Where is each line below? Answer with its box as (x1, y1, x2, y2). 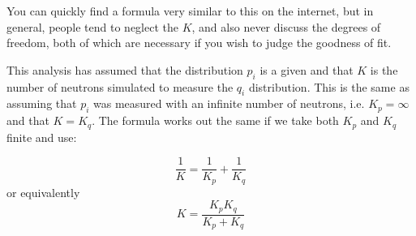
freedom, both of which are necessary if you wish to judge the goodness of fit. (6, 34, 392, 51)
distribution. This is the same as (248, 78, 410, 95)
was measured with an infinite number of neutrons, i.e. (93, 95, 365, 112)
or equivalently (6, 183, 80, 200)
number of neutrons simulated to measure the (6, 78, 234, 95)
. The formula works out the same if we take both (92, 112, 339, 129)
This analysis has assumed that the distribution (6, 61, 243, 78)
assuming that (6, 95, 77, 112)
